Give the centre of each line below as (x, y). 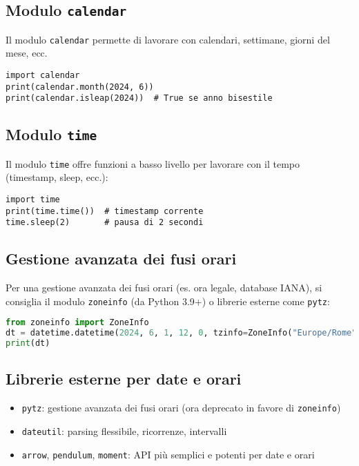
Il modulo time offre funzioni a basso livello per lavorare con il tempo (153, 163)
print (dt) (28, 343)
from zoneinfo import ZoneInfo (77, 323)
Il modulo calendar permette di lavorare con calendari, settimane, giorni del (168, 39)
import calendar (43, 76)
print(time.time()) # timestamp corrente (105, 211)
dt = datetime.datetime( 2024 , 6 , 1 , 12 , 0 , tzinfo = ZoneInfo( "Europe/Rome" (181, 333)
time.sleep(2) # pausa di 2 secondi (105, 223)
